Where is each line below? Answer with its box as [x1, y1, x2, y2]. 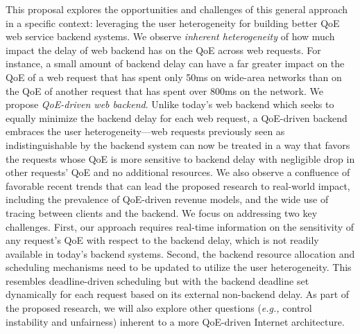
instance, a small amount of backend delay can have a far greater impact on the [6, 56, 345, 71]
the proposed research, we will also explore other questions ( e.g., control [6, 301, 312, 315]
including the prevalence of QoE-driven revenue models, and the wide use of [6, 192, 329, 206]
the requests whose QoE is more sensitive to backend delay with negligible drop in [6, 151, 355, 166]
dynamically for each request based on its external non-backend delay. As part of [6, 287, 350, 301]
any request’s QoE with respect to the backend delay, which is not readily [6, 233, 319, 247]
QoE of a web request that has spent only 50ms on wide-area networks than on [6, 69, 342, 84]
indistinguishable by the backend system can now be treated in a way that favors [6, 137, 350, 152]
